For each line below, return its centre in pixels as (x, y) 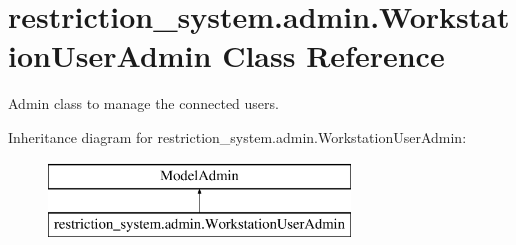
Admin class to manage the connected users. (143, 103)
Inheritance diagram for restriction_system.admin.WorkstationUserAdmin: (237, 136)
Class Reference (333, 55)
